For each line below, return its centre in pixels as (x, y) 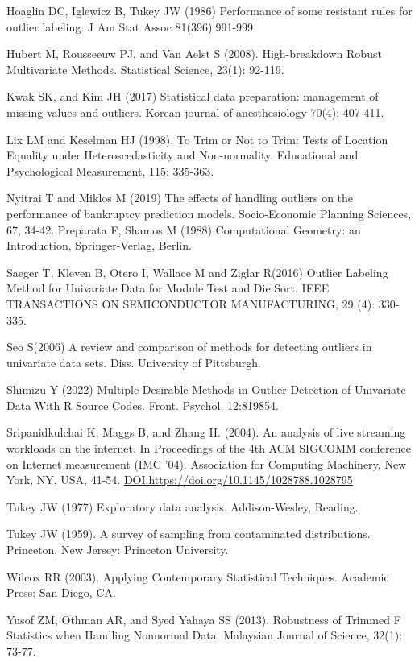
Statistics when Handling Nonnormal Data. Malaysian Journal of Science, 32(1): (205, 635)
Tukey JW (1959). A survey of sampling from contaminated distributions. (189, 534)
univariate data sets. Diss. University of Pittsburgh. (134, 362)
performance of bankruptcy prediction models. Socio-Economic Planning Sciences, (209, 213)
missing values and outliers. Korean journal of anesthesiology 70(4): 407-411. (195, 112)
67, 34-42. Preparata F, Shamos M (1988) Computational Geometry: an (184, 229)
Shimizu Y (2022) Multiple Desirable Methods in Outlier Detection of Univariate (206, 389)
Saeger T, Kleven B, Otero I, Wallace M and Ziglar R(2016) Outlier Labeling (197, 272)
